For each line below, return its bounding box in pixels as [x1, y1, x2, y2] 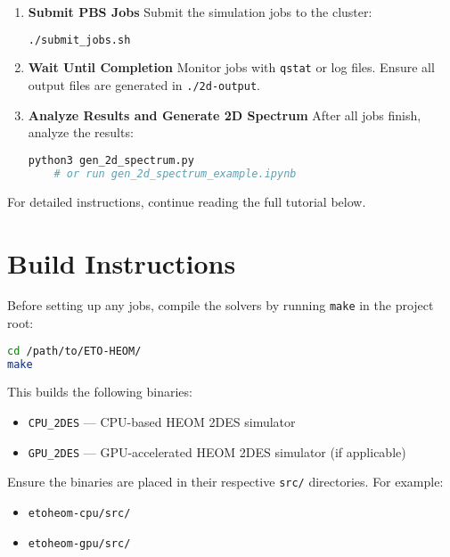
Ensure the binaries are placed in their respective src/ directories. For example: [7, 472, 444, 491]
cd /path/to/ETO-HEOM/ [7, 344, 142, 357]
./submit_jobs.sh [28, 33, 131, 46]
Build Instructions [7, 244, 236, 281]
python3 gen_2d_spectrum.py [28, 153, 194, 167]
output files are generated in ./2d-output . [28, 76, 260, 94]
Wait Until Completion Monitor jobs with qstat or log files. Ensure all [28, 58, 435, 77]
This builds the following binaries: [7, 382, 192, 401]
